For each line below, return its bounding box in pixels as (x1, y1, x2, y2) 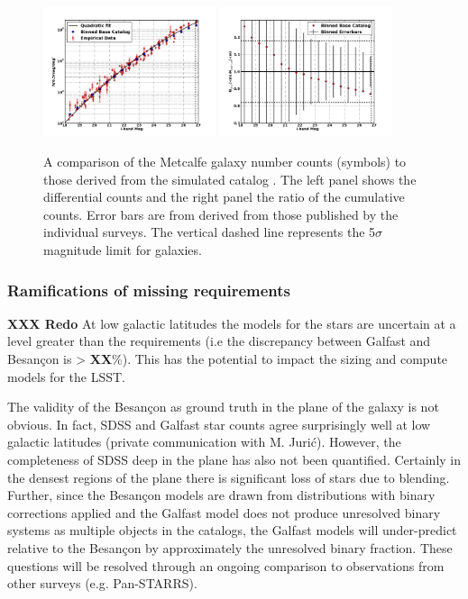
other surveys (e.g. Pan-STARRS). (7, 574, 197, 593)
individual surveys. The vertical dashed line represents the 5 (43, 222, 376, 241)
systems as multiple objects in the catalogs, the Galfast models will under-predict (7, 521, 457, 540)
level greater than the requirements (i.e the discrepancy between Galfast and (7, 331, 431, 350)
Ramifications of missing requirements (7, 278, 291, 301)
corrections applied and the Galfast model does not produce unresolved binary (7, 503, 441, 522)
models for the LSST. (7, 367, 125, 386)
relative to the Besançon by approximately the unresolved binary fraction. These (7, 538, 453, 557)
